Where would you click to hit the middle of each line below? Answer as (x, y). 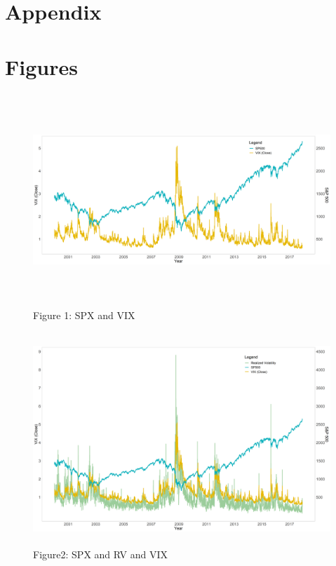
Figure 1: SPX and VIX (84, 315)
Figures (41, 66)
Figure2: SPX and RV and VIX (100, 554)
